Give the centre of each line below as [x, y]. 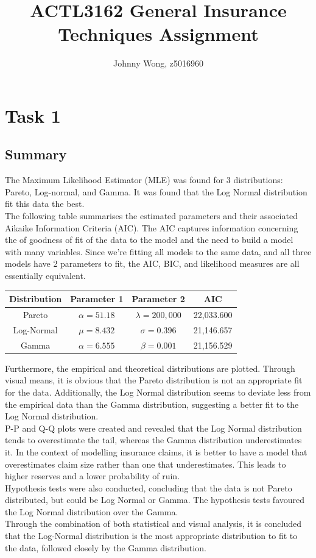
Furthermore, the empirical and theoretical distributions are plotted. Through [150, 368]
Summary [36, 154]
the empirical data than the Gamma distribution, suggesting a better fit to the [152, 404]
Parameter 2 [158, 299]
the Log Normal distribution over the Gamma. [92, 511]
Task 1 [33, 115]
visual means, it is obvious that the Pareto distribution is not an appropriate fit [154, 380]
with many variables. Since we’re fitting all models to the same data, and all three [158, 251]
